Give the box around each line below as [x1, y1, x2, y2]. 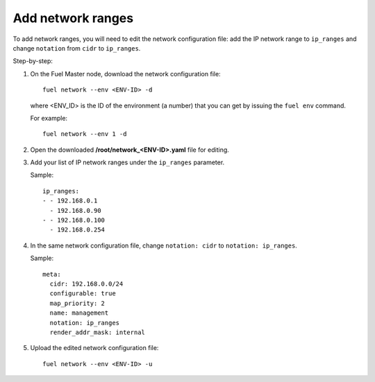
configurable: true [49, 290, 116, 297]
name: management [49, 309, 109, 317]
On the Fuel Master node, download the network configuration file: [30, 69, 222, 78]
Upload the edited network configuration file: [30, 344, 159, 352]
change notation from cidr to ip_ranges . [12, 44, 141, 52]
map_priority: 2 [49, 299, 106, 307]
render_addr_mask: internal [49, 328, 146, 336]
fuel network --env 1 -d [42, 130, 127, 138]
